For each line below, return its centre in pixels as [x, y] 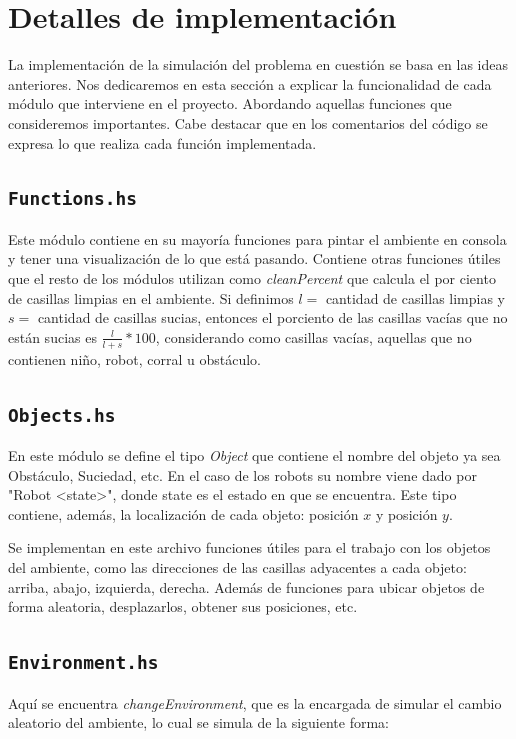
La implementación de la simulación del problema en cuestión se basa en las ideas [258, 64]
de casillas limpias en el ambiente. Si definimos [151, 297]
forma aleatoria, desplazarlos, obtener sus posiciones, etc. [183, 606]
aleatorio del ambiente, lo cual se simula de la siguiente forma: [198, 722]
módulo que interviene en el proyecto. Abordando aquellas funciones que [230, 103]
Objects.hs [62, 415]
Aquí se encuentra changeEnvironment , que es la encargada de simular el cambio [255, 702]
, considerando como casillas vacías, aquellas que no [313, 336]
